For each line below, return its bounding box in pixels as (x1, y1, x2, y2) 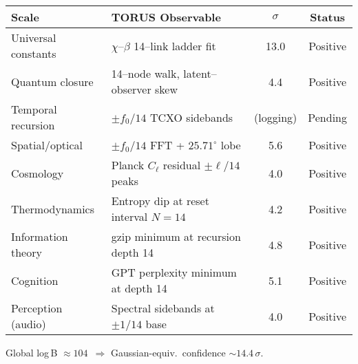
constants (11, 45, 56, 61)
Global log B (6, 345, 58, 359)
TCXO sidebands (149, 109, 233, 125)
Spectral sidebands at (111, 300, 215, 316)
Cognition (11, 272, 59, 288)
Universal (11, 30, 56, 45)
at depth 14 (111, 280, 167, 296)
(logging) (254, 109, 297, 125)
